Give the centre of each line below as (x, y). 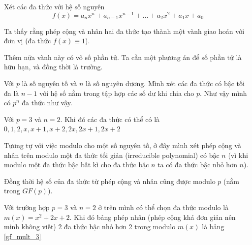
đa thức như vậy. (47, 103)
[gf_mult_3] (23, 236)
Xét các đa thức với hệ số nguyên (54, 6)
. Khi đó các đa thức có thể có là (110, 119)
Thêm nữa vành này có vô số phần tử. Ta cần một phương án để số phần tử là (123, 57)
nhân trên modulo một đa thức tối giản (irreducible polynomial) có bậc (112, 155)
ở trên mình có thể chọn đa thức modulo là (163, 207)
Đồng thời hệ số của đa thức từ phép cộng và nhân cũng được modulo (110, 181)
